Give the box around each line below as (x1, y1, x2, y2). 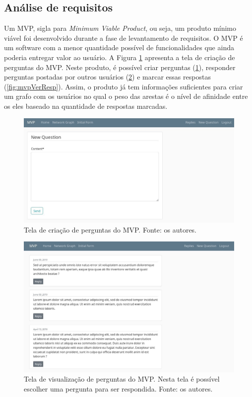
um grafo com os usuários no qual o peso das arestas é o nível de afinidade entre (4, 91, 248, 101)
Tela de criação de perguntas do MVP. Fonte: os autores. (24, 224, 197, 235)
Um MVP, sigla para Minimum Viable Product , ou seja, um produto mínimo (4, 23, 237, 33)
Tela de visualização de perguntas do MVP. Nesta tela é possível (24, 374, 220, 384)
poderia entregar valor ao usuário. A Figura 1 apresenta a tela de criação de (4, 52, 235, 62)
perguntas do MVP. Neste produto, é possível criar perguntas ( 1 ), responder (4, 62, 236, 72)
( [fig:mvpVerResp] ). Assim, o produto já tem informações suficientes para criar (4, 81, 243, 91)
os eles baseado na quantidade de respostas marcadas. (4, 100, 168, 111)
